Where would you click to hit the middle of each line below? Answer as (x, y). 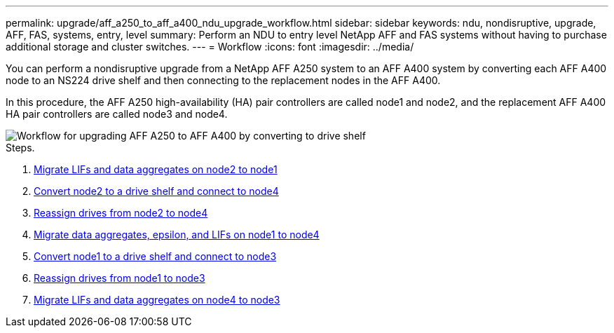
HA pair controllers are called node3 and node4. (117, 114)
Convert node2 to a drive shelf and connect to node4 (156, 191)
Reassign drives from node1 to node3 (120, 278)
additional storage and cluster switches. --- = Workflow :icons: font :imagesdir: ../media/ (210, 47)
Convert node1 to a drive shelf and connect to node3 (155, 256)
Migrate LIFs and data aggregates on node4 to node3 (157, 300)
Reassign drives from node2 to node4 (121, 213)
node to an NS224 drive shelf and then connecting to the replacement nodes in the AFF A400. (223, 80)
